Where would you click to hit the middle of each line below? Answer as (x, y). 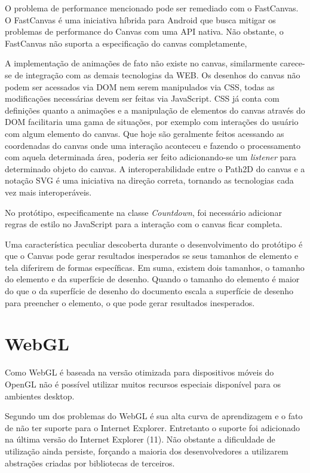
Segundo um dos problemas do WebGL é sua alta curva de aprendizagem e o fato (154, 416)
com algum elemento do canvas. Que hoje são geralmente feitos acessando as (145, 133)
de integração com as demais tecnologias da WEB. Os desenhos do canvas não (157, 74)
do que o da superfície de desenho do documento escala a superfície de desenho (149, 291)
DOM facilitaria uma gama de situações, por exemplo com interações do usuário (152, 122)
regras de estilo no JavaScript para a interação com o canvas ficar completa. (144, 224)
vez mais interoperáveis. (48, 192)
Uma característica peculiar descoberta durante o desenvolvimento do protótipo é (154, 244)
